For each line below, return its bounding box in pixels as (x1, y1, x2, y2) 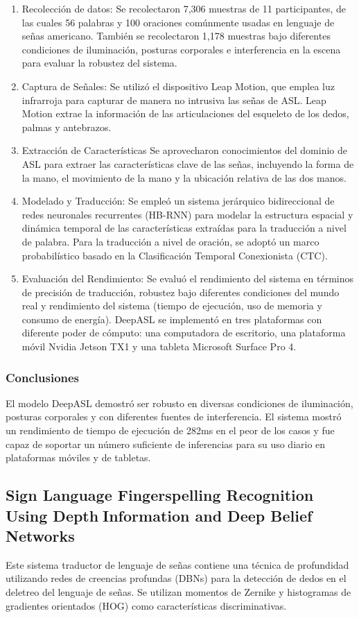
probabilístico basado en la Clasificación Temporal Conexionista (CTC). (21, 248, 328, 262)
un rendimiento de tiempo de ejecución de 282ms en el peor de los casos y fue (6, 423, 335, 438)
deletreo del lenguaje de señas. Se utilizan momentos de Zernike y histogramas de (6, 585, 351, 599)
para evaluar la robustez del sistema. (21, 55, 177, 70)
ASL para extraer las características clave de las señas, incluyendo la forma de (21, 156, 354, 171)
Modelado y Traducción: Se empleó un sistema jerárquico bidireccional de (21, 194, 335, 208)
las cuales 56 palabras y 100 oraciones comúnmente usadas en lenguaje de (21, 15, 335, 29)
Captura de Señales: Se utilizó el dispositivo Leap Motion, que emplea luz (21, 78, 335, 93)
